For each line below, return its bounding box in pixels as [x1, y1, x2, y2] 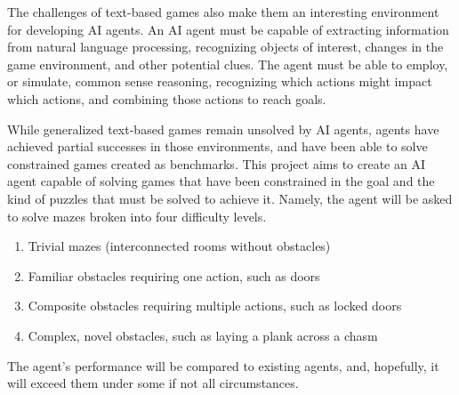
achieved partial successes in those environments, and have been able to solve [7, 137, 428, 156]
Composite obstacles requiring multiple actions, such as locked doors [28, 296, 402, 315]
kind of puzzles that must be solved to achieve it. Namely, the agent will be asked [7, 189, 453, 207]
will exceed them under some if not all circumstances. [7, 374, 299, 392]
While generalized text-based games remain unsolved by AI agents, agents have [7, 119, 439, 138]
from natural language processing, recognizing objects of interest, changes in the [7, 37, 444, 56]
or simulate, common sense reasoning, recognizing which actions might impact [7, 72, 432, 91]
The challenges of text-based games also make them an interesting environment [7, 3, 439, 20]
